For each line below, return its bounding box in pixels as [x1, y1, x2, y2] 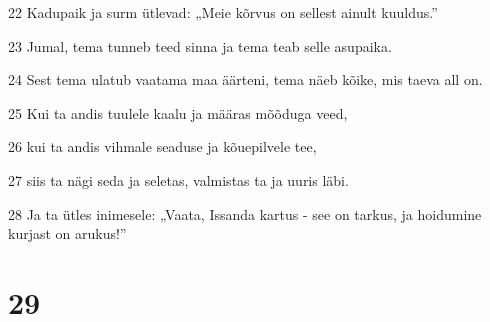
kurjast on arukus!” [8, 223, 127, 244]
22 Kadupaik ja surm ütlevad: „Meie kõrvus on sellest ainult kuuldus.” [8, 2, 438, 22]
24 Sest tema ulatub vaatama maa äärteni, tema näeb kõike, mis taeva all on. [8, 69, 483, 90]
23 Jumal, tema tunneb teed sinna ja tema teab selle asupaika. [8, 35, 392, 56]
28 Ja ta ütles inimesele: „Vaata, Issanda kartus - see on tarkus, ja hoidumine [8, 203, 482, 224]
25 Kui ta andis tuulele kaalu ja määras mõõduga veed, [8, 102, 348, 123]
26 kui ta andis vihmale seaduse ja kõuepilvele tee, [8, 136, 317, 157]
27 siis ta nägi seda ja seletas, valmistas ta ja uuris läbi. [8, 169, 349, 190]
